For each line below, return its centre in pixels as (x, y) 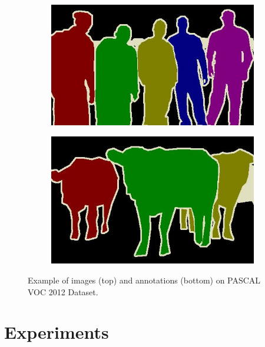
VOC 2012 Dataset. (63, 291)
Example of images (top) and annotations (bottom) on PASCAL (144, 280)
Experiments (57, 332)
